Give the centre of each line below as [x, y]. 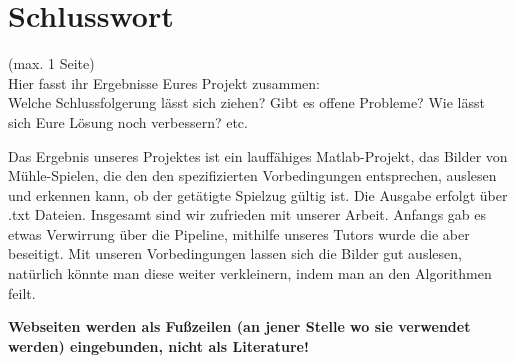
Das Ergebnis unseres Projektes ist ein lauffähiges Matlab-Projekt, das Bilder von [258, 155]
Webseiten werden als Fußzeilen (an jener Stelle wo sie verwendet [239, 326]
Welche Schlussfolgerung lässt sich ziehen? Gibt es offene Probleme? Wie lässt [246, 102]
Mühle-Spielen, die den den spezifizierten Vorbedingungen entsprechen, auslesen [252, 175]
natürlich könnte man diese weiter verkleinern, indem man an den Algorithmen [250, 273]
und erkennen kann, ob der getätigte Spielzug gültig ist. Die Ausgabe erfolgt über [258, 194]
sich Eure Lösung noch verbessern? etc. [128, 121]
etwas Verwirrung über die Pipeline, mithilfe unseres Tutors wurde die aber [239, 233]
